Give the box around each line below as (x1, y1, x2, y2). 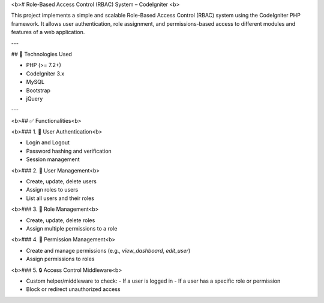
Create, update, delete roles (26, 216, 95, 224)
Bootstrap (26, 87, 51, 94)
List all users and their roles (26, 195, 94, 202)
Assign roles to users (26, 186, 79, 193)
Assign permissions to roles (26, 255, 95, 263)
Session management (26, 156, 80, 163)
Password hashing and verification (26, 147, 112, 154)
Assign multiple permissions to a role (26, 225, 118, 232)
